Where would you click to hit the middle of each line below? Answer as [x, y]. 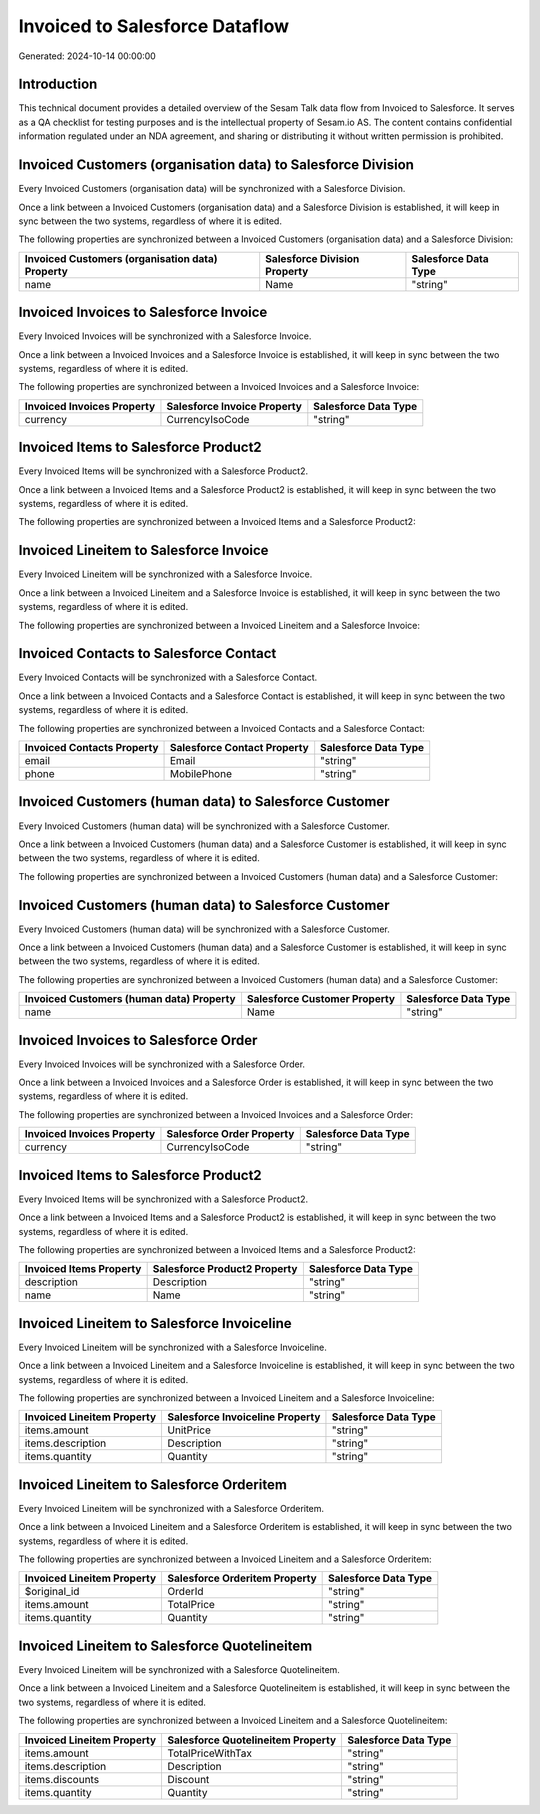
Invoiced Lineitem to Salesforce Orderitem [152, 1484]
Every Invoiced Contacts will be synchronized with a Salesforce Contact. [168, 677]
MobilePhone [201, 774]
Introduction [58, 84]
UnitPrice [189, 1430]
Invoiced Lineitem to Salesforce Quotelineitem [165, 1645]
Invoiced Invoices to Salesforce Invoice [143, 312]
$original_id [52, 1592]
